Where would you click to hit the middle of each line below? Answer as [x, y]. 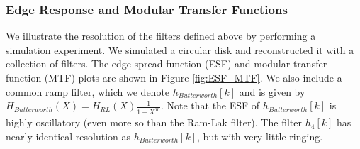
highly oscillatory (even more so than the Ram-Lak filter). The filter [154, 122]
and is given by [272, 91]
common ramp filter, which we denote [88, 91]
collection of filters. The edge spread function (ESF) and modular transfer [167, 64]
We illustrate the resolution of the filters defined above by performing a [161, 36]
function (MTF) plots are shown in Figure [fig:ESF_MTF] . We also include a [174, 77]
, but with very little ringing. [260, 136]
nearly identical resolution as [68, 136]
